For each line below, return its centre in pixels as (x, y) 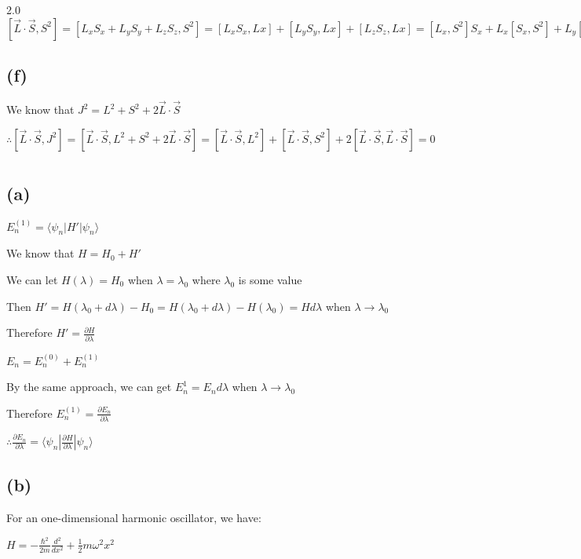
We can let (32, 279)
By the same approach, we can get (89, 387)
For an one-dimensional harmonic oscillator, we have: (134, 518)
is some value (270, 279)
